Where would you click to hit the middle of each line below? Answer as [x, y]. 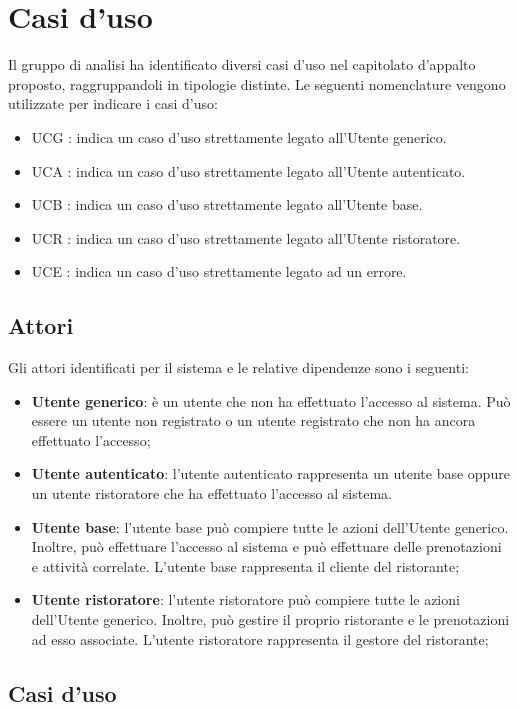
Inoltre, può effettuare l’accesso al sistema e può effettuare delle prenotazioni [266, 546]
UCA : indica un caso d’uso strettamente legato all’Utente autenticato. [248, 170]
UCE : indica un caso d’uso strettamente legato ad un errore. [219, 271]
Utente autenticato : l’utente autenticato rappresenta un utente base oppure [270, 473]
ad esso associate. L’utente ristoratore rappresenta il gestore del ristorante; [260, 638]
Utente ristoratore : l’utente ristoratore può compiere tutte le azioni [245, 599]
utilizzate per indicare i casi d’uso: [113, 103]
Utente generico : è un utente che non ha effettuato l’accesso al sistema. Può [271, 400]
